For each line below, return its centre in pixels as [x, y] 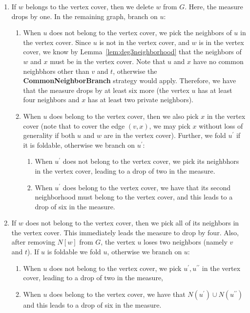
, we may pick [170, 125]
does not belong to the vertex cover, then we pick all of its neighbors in [132, 223]
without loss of [221, 125]
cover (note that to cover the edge [74, 125]
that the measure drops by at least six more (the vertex [106, 90]
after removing [33, 242]
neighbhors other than [56, 71]
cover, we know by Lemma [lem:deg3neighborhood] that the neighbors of [132, 52]
